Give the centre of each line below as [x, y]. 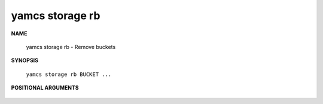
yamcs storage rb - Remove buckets [71, 47]
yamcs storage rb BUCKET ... [69, 74]
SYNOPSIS [25, 60]
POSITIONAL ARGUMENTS [45, 88]
